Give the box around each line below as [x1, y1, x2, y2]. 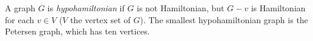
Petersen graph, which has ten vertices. [5, 25, 150, 37]
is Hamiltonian [251, 2, 306, 14]
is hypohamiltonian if [47, 2, 125, 14]
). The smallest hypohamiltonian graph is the [140, 13, 308, 26]
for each [5, 13, 35, 26]
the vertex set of [70, 13, 131, 26]
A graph [5, 2, 36, 14]
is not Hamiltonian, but [137, 2, 225, 14]
